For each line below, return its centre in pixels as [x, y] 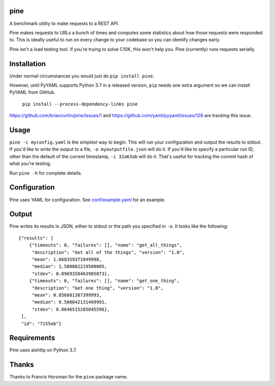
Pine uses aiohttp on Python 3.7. [43, 350]
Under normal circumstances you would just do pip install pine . [82, 76]
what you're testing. [30, 163]
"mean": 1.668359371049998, [67, 259]
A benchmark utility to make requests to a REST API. [64, 23]
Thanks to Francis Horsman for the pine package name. [69, 377]
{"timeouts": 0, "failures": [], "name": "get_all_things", [106, 245]
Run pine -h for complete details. [46, 173]
